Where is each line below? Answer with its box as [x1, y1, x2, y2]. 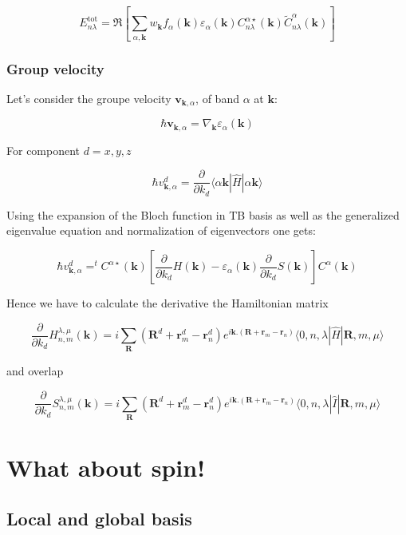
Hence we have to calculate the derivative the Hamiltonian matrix [6, 295, 329, 311]
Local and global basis [6, 505, 192, 530]
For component [6, 141, 81, 158]
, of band [195, 89, 239, 106]
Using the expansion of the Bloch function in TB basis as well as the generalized [6, 206, 400, 223]
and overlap [6, 363, 64, 379]
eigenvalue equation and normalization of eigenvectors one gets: [6, 222, 316, 239]
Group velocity [6, 58, 104, 78]
